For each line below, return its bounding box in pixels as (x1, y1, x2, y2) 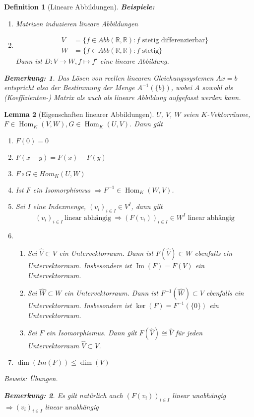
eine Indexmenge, (33, 201, 86, 211)
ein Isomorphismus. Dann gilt (46, 327, 137, 338)
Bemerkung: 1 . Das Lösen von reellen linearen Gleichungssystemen (4, 72, 214, 83)
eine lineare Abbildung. (100, 56, 169, 66)
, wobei (171, 82, 192, 93)
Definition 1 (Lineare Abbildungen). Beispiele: (4, 1, 155, 11)
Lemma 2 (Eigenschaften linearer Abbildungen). (4, 108, 154, 119)
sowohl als (202, 82, 233, 93)
